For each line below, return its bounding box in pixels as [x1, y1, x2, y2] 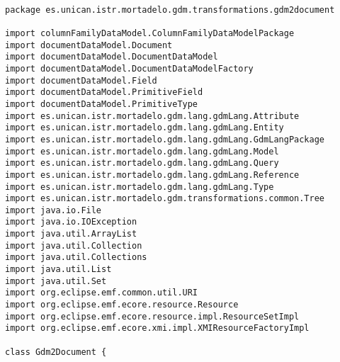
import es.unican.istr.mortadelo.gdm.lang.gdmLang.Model [5, 146, 279, 157]
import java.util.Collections [5, 252, 147, 263]
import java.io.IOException [5, 217, 137, 227]
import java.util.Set [5, 276, 107, 286]
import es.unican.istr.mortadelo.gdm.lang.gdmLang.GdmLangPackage [5, 134, 325, 145]
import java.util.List [5, 264, 112, 275]
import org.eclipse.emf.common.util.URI [5, 288, 198, 298]
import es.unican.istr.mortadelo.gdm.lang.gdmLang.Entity [5, 123, 284, 133]
